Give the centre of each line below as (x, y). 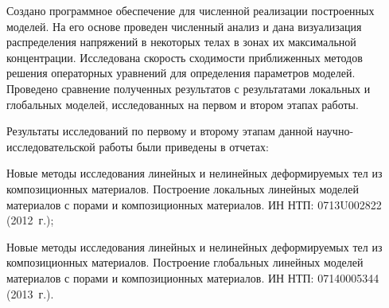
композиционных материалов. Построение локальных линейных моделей (183, 188)
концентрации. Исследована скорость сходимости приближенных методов (185, 57)
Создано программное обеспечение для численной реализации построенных (191, 10)
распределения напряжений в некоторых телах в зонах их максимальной (181, 42)
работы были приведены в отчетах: (184, 146)
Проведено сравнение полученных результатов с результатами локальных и (189, 88)
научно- (335, 131)
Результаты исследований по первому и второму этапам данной (160, 131)
